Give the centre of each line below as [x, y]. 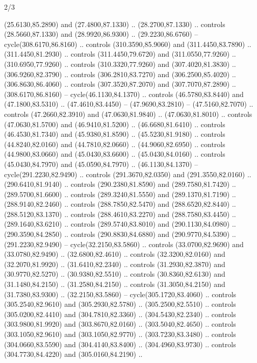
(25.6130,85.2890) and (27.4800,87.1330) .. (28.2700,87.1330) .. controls [115, 24]
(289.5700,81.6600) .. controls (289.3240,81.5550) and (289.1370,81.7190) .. [120, 194]
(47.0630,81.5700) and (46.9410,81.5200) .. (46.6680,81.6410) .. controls [115, 124]
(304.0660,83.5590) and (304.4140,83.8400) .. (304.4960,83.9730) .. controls [120, 344]
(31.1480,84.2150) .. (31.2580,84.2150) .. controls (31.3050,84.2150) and [115, 284]
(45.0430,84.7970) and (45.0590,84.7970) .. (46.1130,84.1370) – [101, 164]
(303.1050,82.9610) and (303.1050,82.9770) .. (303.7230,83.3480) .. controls [120, 334]
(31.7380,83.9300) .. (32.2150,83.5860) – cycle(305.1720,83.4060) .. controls [120, 294]
